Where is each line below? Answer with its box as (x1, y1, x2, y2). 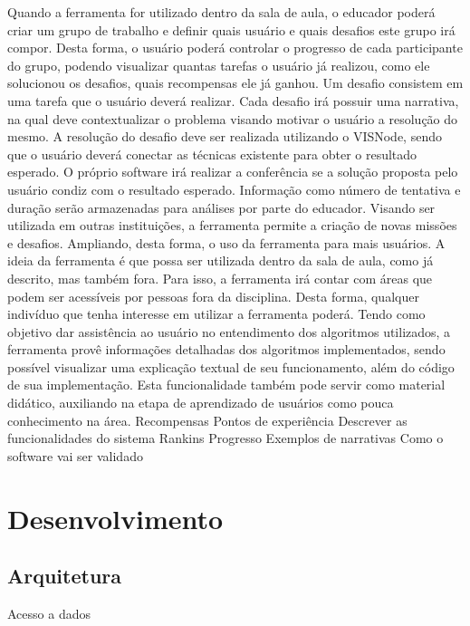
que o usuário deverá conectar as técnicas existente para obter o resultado (7, 144, 417, 163)
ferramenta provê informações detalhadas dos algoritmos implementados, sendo (7, 340, 446, 359)
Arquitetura (7, 562, 122, 590)
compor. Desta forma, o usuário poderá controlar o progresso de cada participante (7, 38, 463, 57)
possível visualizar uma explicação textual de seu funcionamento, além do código (7, 357, 455, 376)
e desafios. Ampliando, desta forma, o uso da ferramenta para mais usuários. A (7, 233, 446, 252)
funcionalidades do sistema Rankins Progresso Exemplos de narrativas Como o (7, 429, 444, 448)
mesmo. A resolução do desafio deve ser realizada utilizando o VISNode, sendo (7, 127, 442, 146)
